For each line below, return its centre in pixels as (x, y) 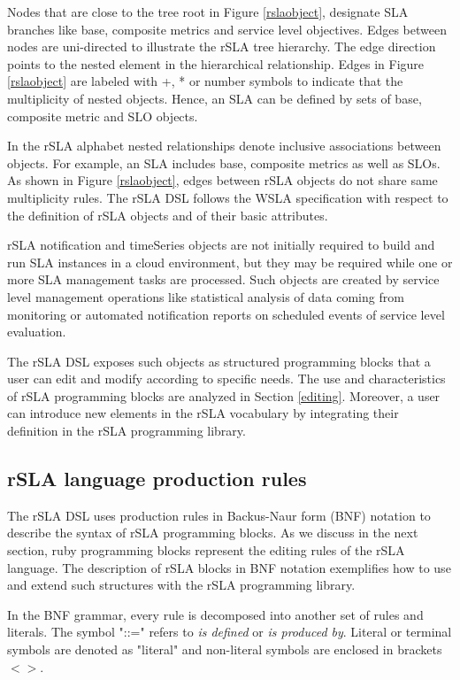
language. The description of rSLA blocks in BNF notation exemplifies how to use (229, 567)
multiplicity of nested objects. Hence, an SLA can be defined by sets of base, (215, 98)
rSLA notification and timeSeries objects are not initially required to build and (221, 245)
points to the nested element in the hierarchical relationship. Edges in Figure (216, 63)
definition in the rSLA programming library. (126, 431)
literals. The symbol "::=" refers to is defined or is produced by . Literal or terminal (230, 632)
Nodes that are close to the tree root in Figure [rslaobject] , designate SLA (208, 12)
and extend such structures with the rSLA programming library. (181, 585)
